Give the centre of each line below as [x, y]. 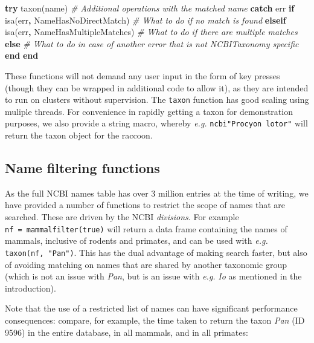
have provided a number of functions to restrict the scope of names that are [145, 205]
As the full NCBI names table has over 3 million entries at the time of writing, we [157, 193]
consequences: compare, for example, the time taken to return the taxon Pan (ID [155, 320]
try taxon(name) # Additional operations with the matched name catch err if [150, 8]
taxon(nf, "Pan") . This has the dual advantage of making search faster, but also [156, 252]
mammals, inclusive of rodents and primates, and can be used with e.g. [136, 240]
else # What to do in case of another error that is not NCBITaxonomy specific [152, 43]
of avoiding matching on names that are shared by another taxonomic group [146, 264]
